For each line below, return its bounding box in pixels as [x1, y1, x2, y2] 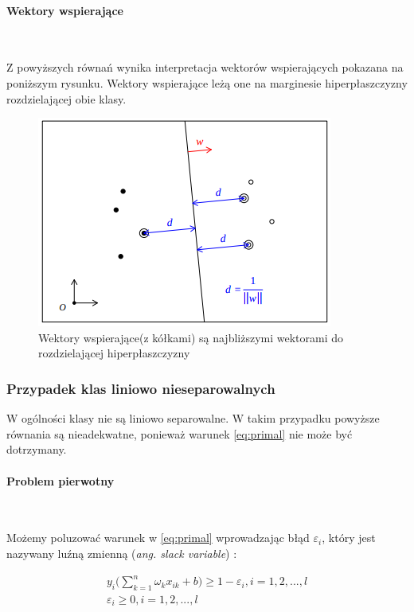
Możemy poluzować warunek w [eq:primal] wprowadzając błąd [6, 529, 310, 546]
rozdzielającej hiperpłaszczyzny [38, 345, 190, 361]
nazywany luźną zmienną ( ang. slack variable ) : [6, 544, 237, 561]
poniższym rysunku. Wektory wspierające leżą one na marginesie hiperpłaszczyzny [6, 74, 408, 91]
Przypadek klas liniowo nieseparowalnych [6, 378, 275, 398]
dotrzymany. [6, 441, 67, 458]
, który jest [322, 529, 376, 546]
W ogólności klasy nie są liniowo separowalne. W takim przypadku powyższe [6, 410, 380, 427]
